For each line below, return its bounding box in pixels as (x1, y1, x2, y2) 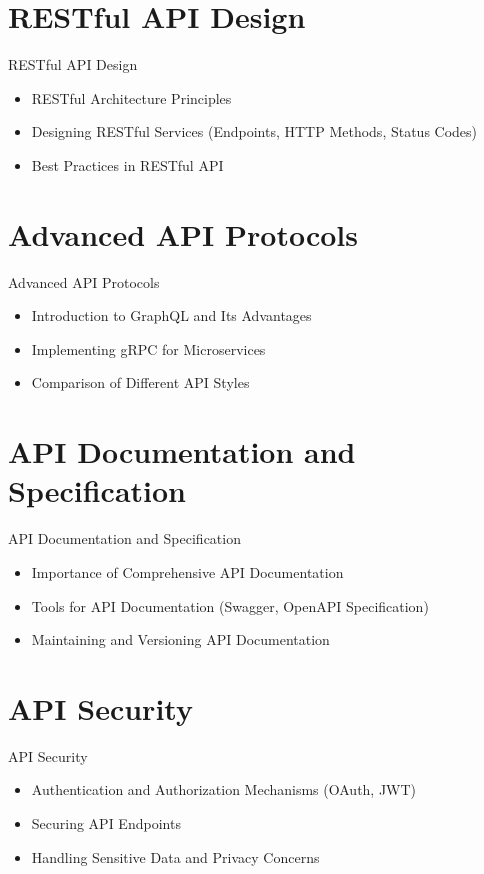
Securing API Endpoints (31, 813, 181, 833)
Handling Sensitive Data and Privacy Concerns (31, 846, 320, 867)
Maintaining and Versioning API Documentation (31, 629, 330, 650)
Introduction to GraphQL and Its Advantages (31, 305, 312, 326)
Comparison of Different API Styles (31, 372, 250, 393)
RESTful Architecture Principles (31, 87, 232, 108)
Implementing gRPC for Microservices (31, 338, 266, 359)
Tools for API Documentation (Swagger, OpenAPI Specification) (31, 595, 429, 616)
